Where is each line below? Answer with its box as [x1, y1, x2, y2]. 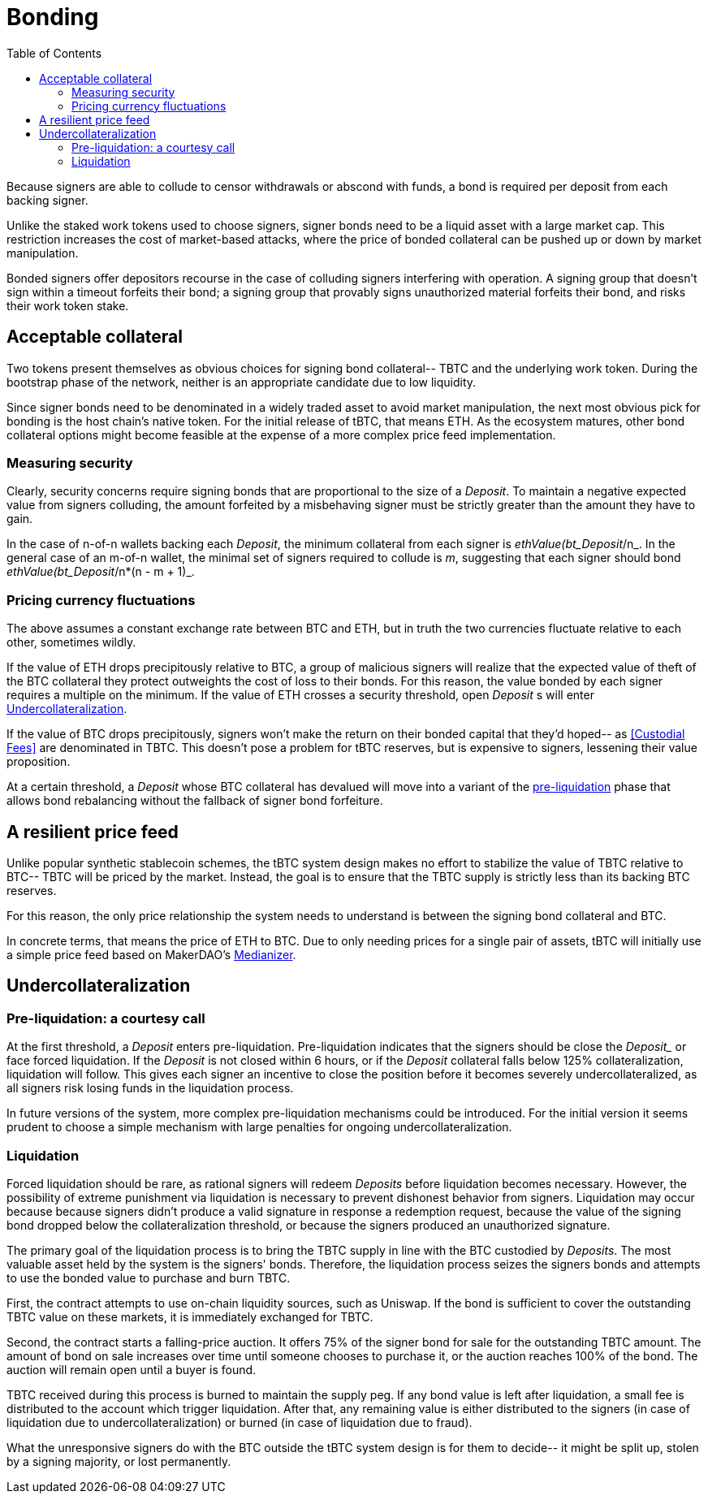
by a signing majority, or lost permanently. [6, 1454, 231, 1468]
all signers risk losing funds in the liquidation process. [6, 1081, 294, 1096]
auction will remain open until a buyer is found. [6, 1362, 257, 1377]
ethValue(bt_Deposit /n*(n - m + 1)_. [6, 564, 195, 579]
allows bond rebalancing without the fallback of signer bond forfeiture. [6, 793, 383, 808]
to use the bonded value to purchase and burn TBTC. [6, 1270, 291, 1285]
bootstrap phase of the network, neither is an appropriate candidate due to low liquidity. [6, 374, 477, 389]
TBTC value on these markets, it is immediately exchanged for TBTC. [6, 1309, 373, 1324]
